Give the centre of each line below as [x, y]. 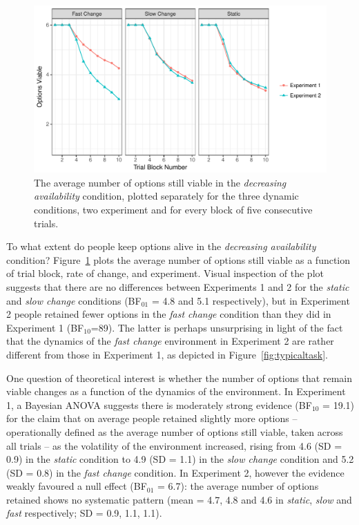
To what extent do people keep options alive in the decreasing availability [161, 246]
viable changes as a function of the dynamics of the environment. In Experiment [176, 391]
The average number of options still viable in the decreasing [160, 182]
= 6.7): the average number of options [238, 486]
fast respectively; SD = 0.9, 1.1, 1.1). [84, 513]
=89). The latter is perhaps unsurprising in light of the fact [217, 327]
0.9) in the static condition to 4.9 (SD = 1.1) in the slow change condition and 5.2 [180, 459]
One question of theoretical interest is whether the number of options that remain [179, 378]
